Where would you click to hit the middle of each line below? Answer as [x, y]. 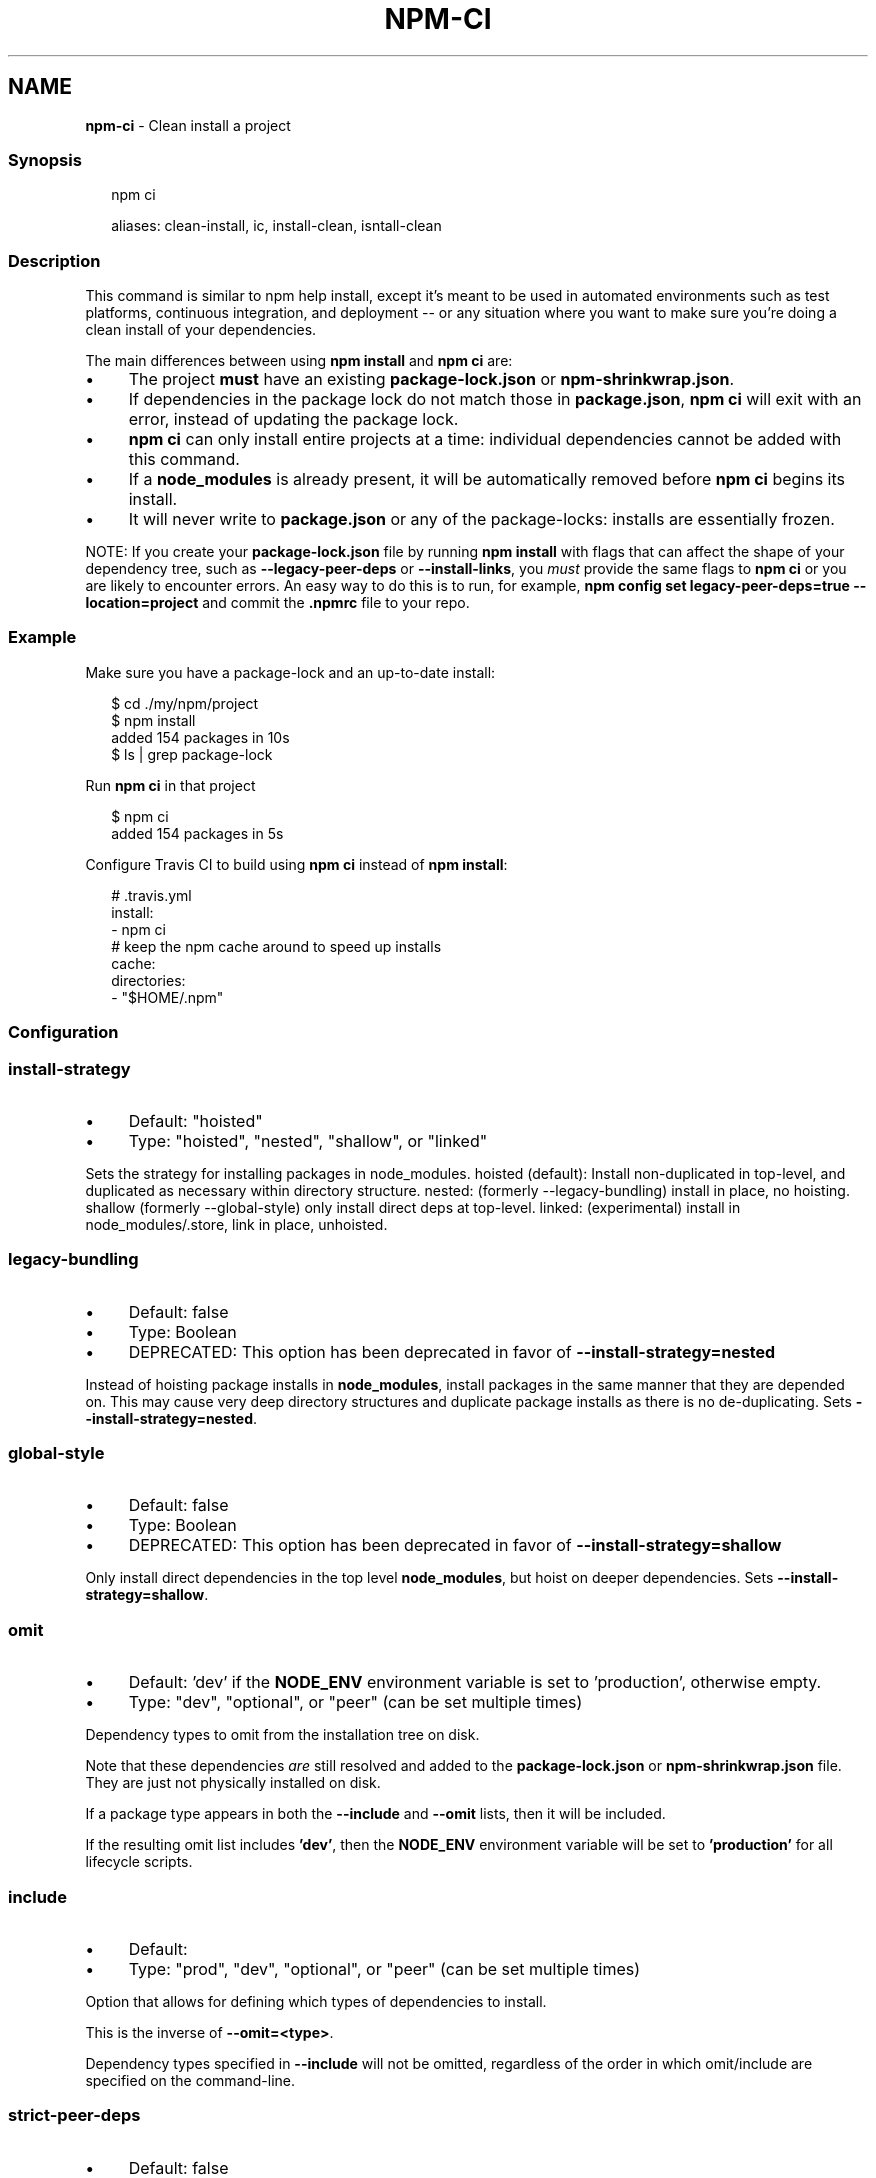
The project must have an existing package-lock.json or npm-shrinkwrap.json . [431, 379]
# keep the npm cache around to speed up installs [276, 946]
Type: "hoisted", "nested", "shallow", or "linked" [308, 1140]
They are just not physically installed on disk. [233, 1783]
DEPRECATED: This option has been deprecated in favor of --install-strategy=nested [452, 1351]
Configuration [63, 1032]
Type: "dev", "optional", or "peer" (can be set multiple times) [355, 1702]
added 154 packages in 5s [197, 833]
